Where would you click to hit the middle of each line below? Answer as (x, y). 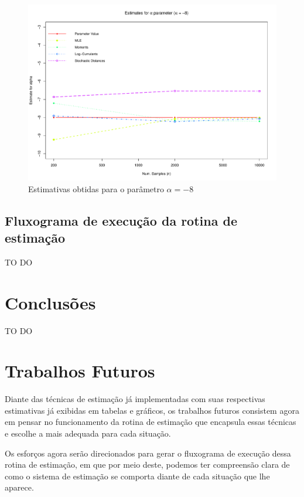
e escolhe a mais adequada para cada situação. (88, 433)
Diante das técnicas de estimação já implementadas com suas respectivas (135, 399)
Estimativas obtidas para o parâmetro (96, 188)
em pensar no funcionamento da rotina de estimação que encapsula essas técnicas (151, 422)
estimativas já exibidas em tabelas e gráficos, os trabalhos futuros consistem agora (152, 410)
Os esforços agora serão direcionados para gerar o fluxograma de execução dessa (148, 453)
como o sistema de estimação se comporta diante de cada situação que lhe (137, 476)
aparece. (19, 487)
